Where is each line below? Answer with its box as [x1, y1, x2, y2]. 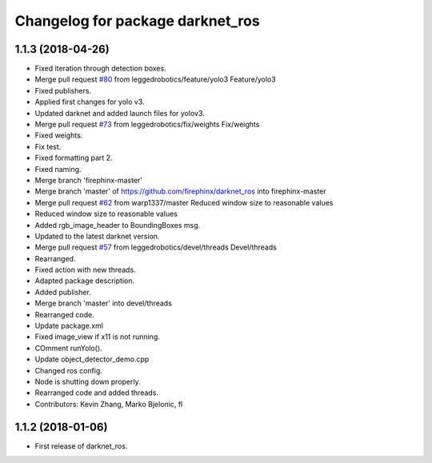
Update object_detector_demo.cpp [34, 354, 150, 364]
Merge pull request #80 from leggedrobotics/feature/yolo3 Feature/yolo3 [34, 74, 276, 84]
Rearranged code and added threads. [34, 388, 159, 397]
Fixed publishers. [34, 86, 92, 95]
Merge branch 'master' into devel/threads [34, 298, 172, 308]
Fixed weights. [34, 130, 83, 140]
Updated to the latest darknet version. [34, 231, 160, 241]
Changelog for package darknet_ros [14, 12, 260, 30]
